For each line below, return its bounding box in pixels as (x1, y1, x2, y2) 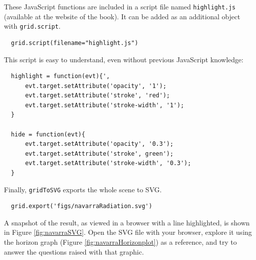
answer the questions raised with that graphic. (4, 246, 144, 257)
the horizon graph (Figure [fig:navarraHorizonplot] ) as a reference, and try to (4, 237, 237, 247)
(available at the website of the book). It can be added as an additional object (4, 11, 240, 21)
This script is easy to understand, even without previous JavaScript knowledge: (4, 54, 244, 64)
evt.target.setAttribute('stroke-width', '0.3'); (25, 160, 191, 167)
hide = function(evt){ (11, 130, 85, 138)
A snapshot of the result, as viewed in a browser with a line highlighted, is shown (4, 217, 250, 227)
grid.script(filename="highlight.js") (11, 39, 139, 46)
